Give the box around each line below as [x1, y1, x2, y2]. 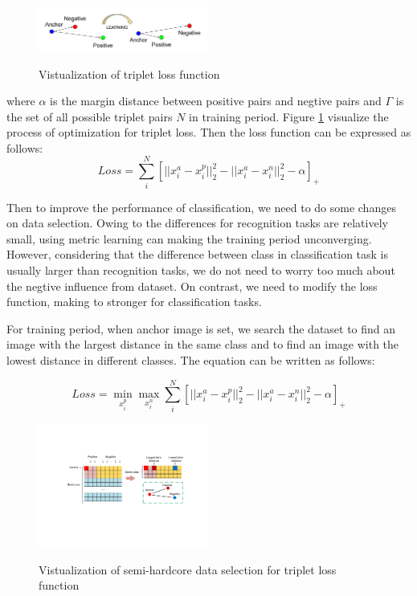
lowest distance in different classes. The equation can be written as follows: [6, 351, 375, 368]
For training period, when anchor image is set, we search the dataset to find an [6, 320, 396, 337]
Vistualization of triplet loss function [39, 65, 220, 82]
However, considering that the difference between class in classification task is [6, 246, 389, 263]
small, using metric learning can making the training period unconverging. [6, 230, 372, 247]
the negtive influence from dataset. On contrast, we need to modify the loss [6, 277, 378, 294]
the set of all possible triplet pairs [6, 108, 173, 125]
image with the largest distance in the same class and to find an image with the [6, 336, 399, 353]
